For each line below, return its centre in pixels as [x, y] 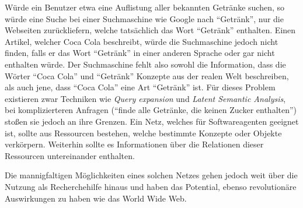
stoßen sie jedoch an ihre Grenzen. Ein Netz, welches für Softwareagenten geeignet [152, 121]
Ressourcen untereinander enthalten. [70, 155]
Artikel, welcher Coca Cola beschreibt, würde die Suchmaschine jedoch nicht [142, 41]
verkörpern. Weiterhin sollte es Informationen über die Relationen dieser [134, 144]
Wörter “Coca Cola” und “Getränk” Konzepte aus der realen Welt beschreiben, [147, 75]
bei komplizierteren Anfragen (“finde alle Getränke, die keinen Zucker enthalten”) [151, 110]
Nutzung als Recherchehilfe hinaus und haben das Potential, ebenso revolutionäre [151, 186]
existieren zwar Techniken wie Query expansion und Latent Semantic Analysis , [145, 98]
